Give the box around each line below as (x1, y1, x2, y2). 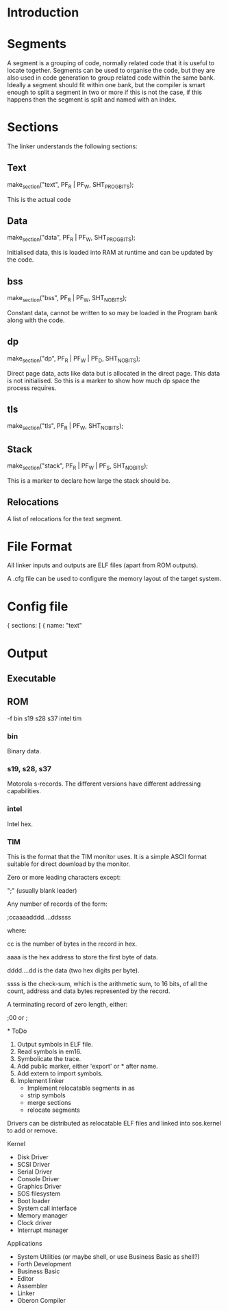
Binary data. (7, 747, 41, 755)
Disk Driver (16, 1152, 49, 1161)
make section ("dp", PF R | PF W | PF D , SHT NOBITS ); (7, 354, 140, 364)
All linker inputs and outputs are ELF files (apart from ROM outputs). (7, 561, 199, 569)
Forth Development (16, 1259, 72, 1268)
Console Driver (16, 1174, 60, 1183)
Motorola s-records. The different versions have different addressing (7, 779, 201, 788)
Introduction (7, 5, 79, 21)
